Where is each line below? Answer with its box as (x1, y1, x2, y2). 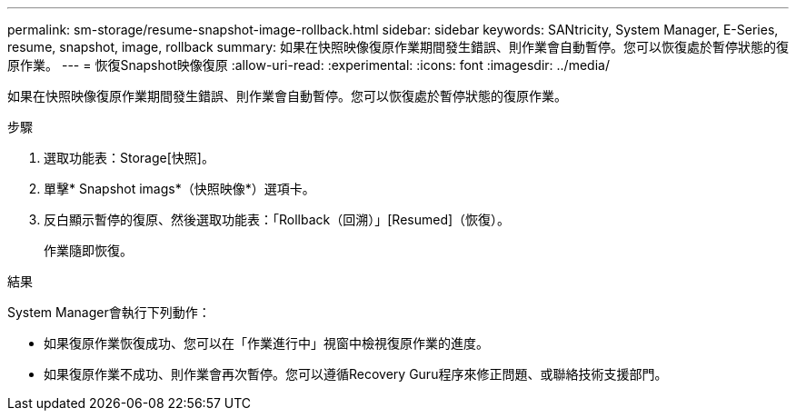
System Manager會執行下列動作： (7, 304, 211, 320)
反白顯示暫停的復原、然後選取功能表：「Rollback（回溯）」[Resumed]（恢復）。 (44, 212, 511, 227)
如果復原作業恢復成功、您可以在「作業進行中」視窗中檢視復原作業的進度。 (44, 335, 489, 351)
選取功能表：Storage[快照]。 (44, 150, 214, 165)
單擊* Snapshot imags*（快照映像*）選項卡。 (44, 181, 315, 196)
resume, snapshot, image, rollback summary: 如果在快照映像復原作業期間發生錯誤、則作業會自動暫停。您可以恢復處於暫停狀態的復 (7, 39, 789, 55)
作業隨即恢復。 (44, 243, 133, 258)
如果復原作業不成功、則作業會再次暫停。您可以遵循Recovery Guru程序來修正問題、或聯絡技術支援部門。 (44, 366, 668, 382)
